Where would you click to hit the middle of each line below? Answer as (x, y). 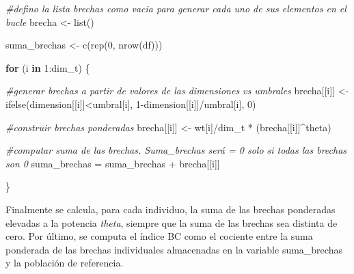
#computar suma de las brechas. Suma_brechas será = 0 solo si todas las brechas (176, 150)
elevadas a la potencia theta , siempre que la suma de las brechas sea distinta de (172, 222)
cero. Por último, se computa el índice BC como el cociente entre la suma (159, 236)
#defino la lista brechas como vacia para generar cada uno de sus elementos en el (176, 8)
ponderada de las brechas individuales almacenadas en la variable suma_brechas (174, 249)
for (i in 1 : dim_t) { (48, 67)
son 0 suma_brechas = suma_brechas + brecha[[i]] (113, 163)
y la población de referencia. (65, 263)
